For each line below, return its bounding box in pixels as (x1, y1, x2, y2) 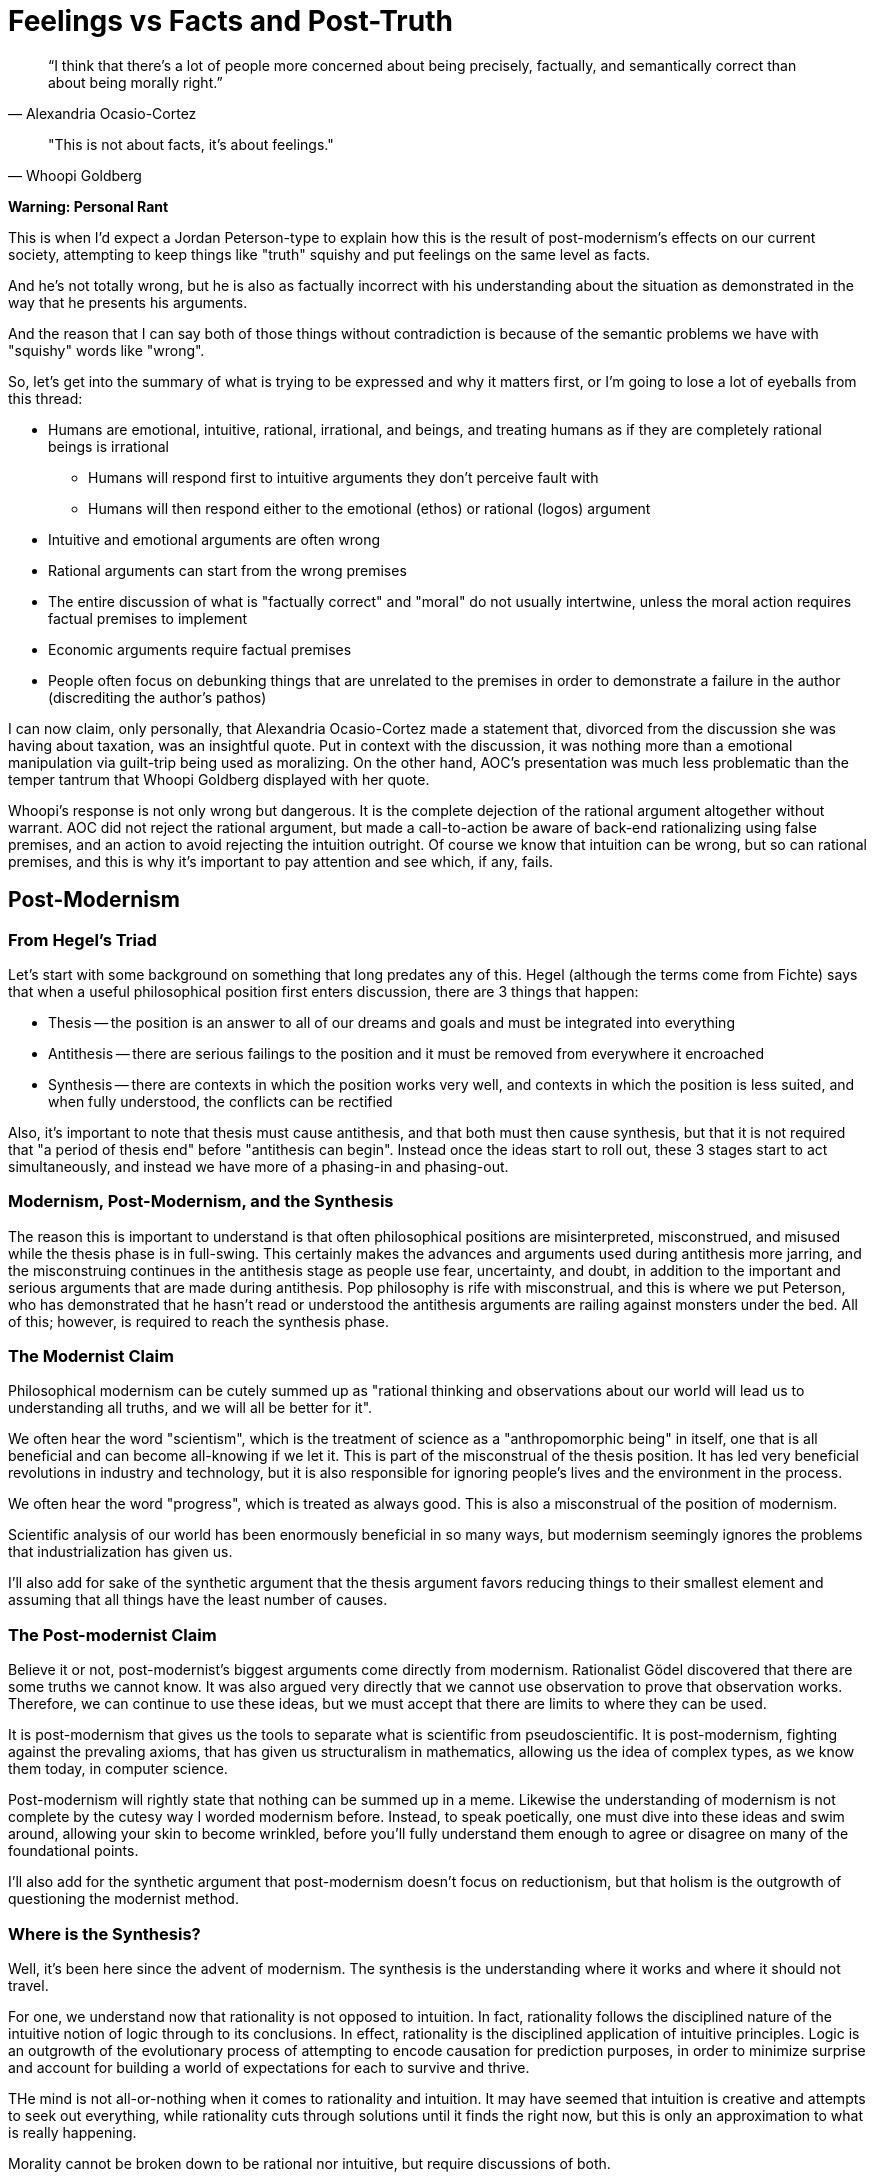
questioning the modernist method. (8, 1890, 239, 1908)
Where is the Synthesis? (8, 1923, 201, 1944)
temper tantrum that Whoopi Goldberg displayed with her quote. (8, 770, 430, 788)
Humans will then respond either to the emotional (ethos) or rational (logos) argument (88, 499, 651, 517)
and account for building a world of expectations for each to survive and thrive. (8, 2058, 530, 2076)
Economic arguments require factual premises (48, 640, 352, 658)
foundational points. (8, 1842, 139, 1860)
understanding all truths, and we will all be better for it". (8, 1399, 373, 1417)
